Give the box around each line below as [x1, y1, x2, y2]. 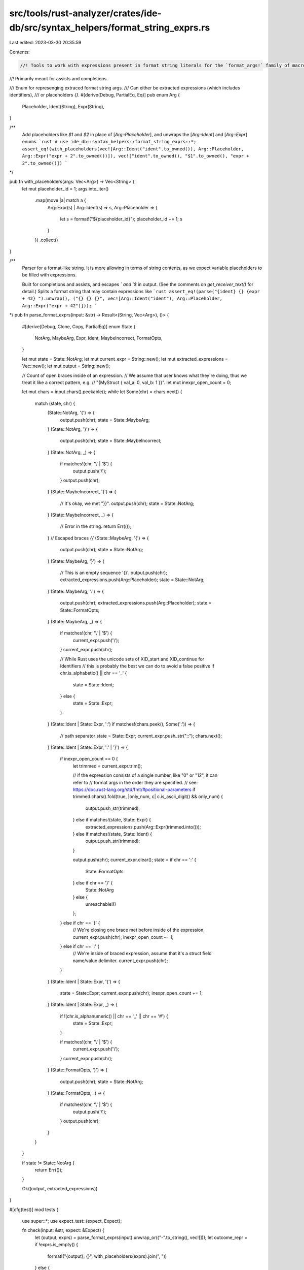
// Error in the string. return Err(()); [60, 523, 132, 529]
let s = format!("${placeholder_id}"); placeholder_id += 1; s [60, 216, 182, 222]
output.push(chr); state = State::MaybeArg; [60, 417, 150, 423]
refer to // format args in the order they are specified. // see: [72, 779, 198, 785]
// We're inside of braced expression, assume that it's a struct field [72, 950, 212, 957]
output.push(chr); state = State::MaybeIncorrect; [60, 437, 162, 444]
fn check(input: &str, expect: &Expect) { [22, 1227, 105, 1233]
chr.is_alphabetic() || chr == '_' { [60, 670, 127, 676]
